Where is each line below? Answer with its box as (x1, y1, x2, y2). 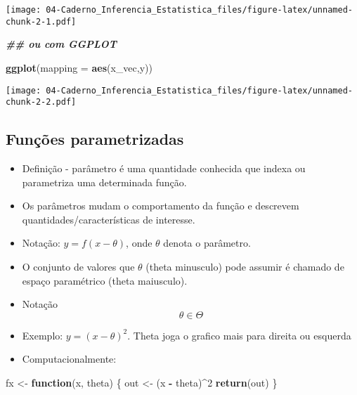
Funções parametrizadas (6, 128, 184, 150)
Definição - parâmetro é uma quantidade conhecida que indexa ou (22, 161, 306, 176)
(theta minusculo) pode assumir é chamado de (145, 259, 344, 273)
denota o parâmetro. (163, 235, 251, 250)
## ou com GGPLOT (6, 37, 117, 51)
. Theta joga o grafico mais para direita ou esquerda (127, 328, 351, 342)
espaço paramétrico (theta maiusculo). (22, 273, 188, 287)
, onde (126, 235, 152, 250)
